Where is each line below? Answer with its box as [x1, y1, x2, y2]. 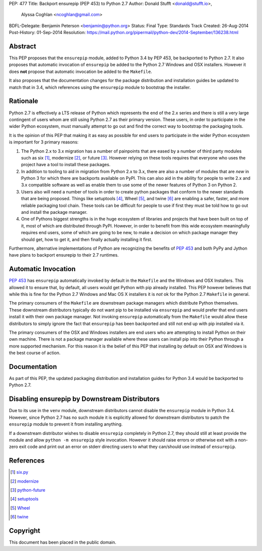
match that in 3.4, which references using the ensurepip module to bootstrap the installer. [9, 84, 191, 90]
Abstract [9, 42, 36, 51]
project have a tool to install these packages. [21, 162, 111, 168]
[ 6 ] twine [10, 514, 29, 520]
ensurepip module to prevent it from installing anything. [9, 421, 123, 427]
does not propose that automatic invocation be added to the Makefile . [9, 69, 152, 74]
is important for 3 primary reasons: [9, 139, 79, 145]
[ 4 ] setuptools [10, 496, 39, 502]
